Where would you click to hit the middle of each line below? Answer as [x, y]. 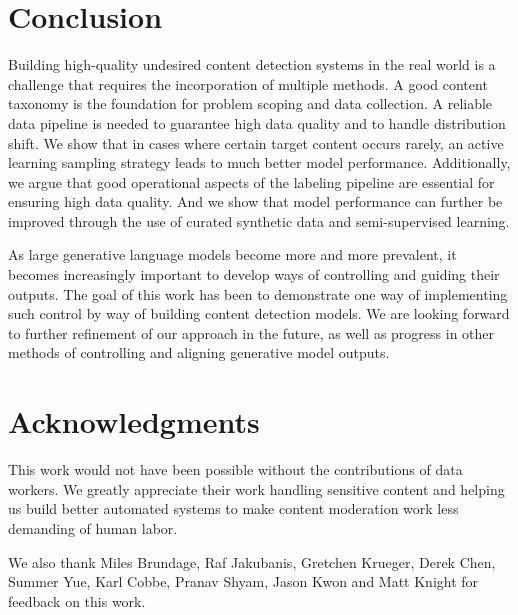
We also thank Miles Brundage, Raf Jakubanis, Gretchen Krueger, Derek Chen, [252, 561]
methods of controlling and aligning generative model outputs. [199, 352]
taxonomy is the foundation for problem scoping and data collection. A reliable [250, 103]
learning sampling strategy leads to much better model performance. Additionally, [259, 162]
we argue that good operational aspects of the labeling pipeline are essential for [251, 181]
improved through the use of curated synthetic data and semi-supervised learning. [259, 220]
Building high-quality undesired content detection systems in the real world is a [252, 64]
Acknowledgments [134, 421]
